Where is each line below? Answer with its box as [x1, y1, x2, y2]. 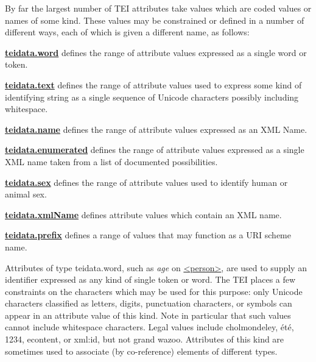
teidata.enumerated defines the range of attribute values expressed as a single [5, 143, 304, 156]
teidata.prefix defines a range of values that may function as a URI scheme [5, 229, 291, 241]
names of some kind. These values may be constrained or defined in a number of [5, 13, 304, 26]
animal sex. [5, 188, 47, 201]
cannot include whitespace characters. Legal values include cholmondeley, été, [5, 321, 294, 333]
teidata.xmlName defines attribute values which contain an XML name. [5, 208, 282, 221]
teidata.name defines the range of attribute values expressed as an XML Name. [5, 122, 307, 135]
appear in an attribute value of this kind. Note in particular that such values [5, 308, 291, 321]
